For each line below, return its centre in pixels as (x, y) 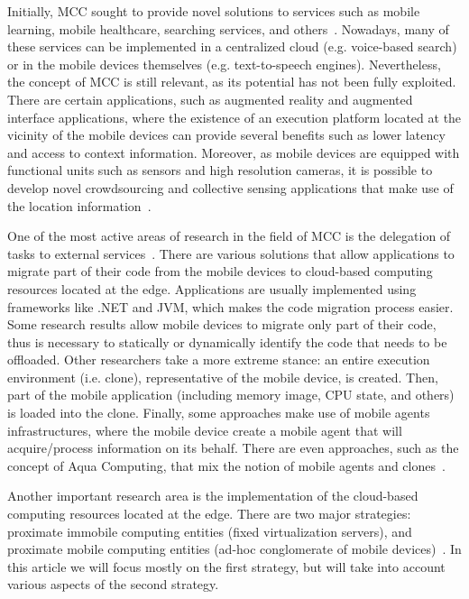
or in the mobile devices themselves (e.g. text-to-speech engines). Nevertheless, (224, 64)
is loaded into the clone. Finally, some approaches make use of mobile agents (219, 413)
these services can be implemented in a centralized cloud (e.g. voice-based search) (232, 46)
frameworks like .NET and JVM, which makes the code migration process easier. (230, 306)
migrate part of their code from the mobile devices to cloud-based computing (220, 271)
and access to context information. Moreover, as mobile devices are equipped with (234, 152)
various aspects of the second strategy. (113, 584)
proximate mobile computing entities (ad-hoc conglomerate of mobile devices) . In (234, 549)
